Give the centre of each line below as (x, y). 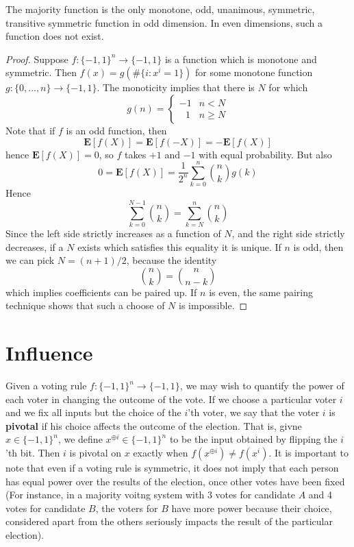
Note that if (30, 130)
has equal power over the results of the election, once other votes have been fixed (175, 481)
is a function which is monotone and (241, 59)
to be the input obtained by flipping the (253, 439)
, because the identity (172, 260)
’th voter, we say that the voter (254, 412)
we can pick (30, 260)
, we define (80, 439)
